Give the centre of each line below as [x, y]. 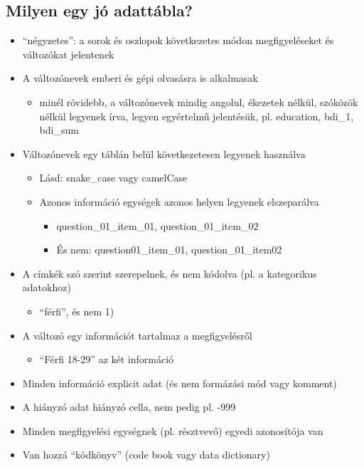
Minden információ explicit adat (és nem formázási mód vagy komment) [180, 383]
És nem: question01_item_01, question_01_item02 [169, 250]
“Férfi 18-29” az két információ [107, 359]
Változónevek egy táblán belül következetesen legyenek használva [164, 153]
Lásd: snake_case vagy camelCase [113, 178]
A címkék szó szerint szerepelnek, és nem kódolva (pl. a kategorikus [170, 273]
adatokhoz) [47, 287]
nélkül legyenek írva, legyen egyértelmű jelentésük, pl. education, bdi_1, [197, 116]
